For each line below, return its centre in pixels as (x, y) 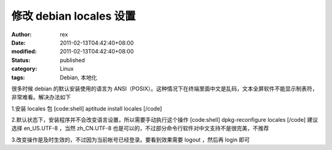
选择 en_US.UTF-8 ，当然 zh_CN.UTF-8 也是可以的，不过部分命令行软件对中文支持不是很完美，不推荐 (140, 128)
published (73, 60)
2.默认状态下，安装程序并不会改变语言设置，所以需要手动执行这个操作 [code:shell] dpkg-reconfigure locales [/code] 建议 (165, 120)
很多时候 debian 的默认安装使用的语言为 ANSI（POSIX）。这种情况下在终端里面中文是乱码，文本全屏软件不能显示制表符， (164, 89)
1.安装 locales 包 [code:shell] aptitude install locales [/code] (87, 108)
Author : (22, 34)
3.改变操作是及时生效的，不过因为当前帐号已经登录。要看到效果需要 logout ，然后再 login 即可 (131, 140)
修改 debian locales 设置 (73, 16)
